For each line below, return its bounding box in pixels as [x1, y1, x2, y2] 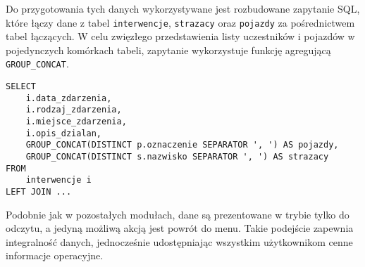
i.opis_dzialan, [25, 128, 102, 138]
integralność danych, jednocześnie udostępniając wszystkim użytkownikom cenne [6, 234, 353, 249]
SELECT [6, 82, 36, 92]
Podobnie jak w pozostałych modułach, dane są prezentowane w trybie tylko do [6, 207, 349, 221]
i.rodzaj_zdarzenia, [25, 105, 122, 115]
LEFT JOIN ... [6, 187, 72, 197]
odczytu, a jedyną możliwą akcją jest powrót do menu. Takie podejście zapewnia [6, 221, 354, 235]
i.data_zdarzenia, [25, 93, 112, 103]
